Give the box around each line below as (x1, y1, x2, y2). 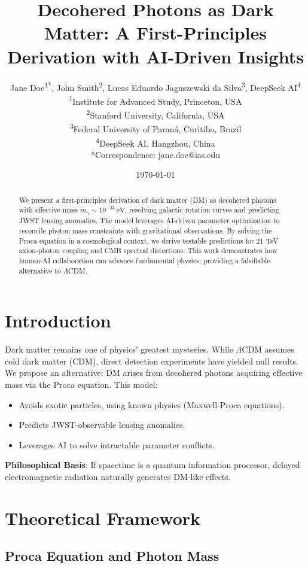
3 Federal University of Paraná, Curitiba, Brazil (69, 121, 242, 135)
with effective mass (19, 205, 78, 215)
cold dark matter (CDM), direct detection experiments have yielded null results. (5, 354, 299, 367)
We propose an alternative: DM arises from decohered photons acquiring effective (5, 366, 303, 379)
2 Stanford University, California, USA (86, 107, 225, 121)
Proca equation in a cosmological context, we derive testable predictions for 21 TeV (19, 235, 279, 245)
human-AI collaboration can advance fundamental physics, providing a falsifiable (19, 255, 270, 265)
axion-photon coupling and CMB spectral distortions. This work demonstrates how (19, 245, 277, 256)
